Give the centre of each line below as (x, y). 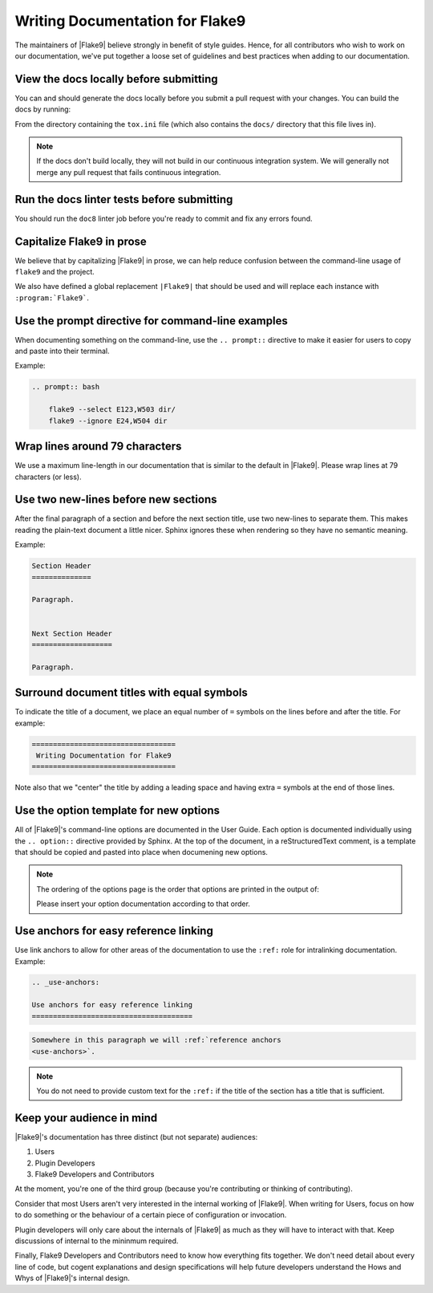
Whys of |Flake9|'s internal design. (72, 1278)
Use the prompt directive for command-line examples (151, 321)
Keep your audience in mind (86, 1118)
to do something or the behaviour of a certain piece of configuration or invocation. (151, 1215)
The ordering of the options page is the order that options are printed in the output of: (178, 889)
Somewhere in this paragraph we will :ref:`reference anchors (156, 1040)
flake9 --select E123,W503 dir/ (112, 410)
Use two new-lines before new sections (116, 500)
